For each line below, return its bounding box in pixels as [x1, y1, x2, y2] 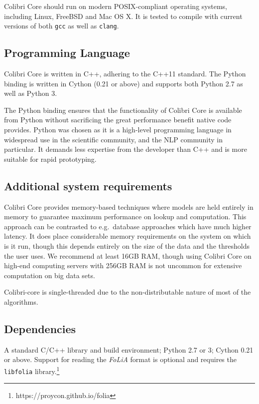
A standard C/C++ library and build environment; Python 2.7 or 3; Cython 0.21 [4, 344, 254, 355]
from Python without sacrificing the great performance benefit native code [4, 114, 232, 125]
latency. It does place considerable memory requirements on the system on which [4, 231, 251, 241]
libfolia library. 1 [4, 364, 60, 376]
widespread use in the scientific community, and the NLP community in [4, 134, 223, 144]
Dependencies [4, 321, 76, 336]
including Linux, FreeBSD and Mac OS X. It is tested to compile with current [4, 10, 243, 21]
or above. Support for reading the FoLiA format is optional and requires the [4, 354, 237, 365]
